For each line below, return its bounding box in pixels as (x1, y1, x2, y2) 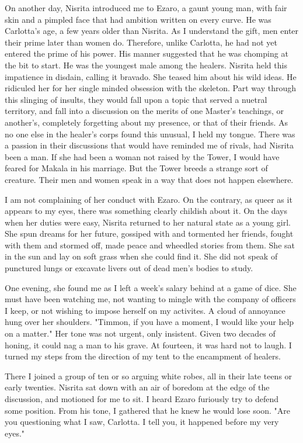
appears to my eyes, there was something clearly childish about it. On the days (5, 205, 287, 217)
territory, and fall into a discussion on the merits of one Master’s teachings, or (5, 105, 284, 117)
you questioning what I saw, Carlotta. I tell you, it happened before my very (5, 416, 279, 428)
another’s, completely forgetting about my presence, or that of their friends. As (5, 116, 288, 128)
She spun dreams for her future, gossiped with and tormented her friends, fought (5, 227, 294, 240)
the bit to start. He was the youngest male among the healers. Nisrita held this (5, 58, 287, 71)
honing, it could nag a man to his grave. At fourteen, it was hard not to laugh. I (5, 338, 292, 351)
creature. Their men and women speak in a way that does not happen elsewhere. (5, 173, 294, 185)
